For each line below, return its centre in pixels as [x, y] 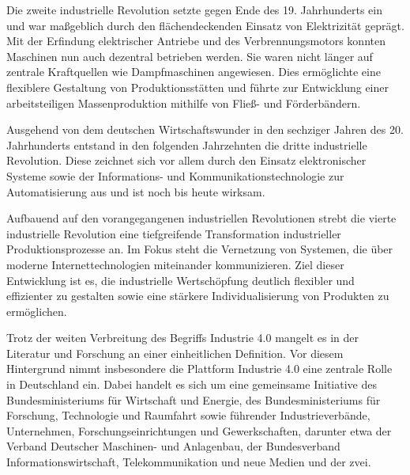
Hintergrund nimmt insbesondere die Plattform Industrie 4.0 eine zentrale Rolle [199, 369]
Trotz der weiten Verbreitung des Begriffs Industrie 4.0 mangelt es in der [183, 338]
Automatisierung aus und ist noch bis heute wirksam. [136, 191]
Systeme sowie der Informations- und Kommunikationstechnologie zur [175, 175]
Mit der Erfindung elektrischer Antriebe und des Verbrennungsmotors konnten [196, 41]
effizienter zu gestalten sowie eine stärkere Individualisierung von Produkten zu [198, 296]
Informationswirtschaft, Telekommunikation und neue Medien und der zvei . [189, 462]
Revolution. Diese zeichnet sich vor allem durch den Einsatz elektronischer [186, 160]
